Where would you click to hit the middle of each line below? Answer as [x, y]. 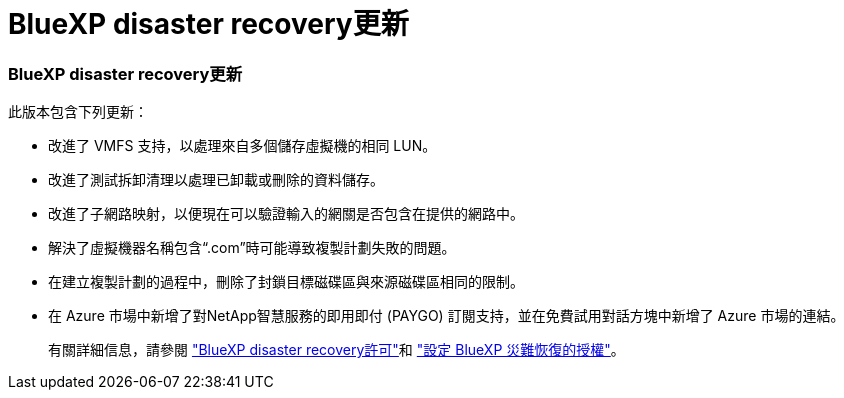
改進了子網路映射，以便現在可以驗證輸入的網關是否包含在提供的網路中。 [286, 214]
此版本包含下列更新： [78, 112]
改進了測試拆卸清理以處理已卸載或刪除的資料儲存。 [216, 180]
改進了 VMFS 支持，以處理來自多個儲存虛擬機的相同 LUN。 [242, 146]
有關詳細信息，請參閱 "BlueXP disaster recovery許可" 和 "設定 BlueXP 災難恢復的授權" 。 [336, 350]
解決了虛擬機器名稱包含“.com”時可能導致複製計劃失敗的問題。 [252, 248]
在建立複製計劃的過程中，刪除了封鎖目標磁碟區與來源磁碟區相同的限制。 [286, 282]
